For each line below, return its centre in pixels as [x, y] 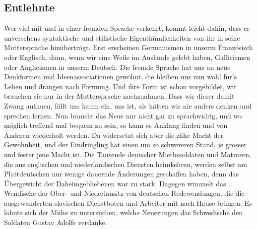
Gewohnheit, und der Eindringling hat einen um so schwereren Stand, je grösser [125, 144]
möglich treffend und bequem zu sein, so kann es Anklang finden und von [116, 125]
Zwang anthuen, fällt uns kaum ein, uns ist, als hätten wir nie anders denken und [128, 105]
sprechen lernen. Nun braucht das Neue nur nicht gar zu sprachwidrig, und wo [123, 115]
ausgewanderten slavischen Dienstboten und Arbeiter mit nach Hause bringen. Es [128, 202]
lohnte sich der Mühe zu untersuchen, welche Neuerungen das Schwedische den [124, 212]
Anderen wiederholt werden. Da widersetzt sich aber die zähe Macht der [114, 135]
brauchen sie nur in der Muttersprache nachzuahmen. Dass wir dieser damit [119, 96]
